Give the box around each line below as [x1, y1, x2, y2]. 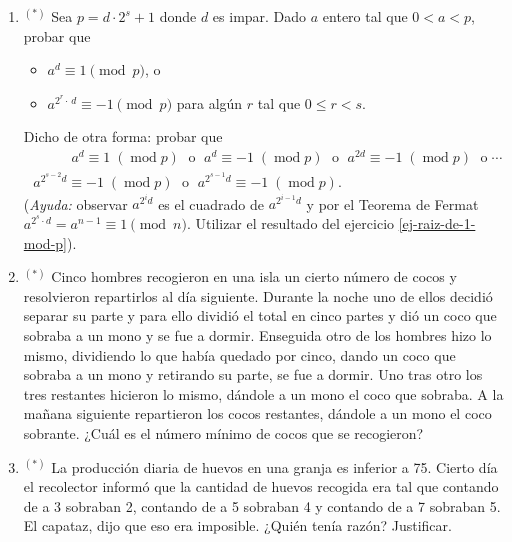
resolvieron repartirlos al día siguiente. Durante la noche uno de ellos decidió [23, 285, 493, 306]
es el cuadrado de [158, 193, 265, 214]
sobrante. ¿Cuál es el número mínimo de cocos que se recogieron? [23, 422, 424, 443]
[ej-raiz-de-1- [398, 212, 476, 233]
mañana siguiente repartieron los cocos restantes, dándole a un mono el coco [23, 403, 492, 424]
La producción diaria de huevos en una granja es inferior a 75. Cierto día [51, 456, 498, 477]
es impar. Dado [212, 6, 307, 26]
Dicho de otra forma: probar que [23, 126, 223, 147]
